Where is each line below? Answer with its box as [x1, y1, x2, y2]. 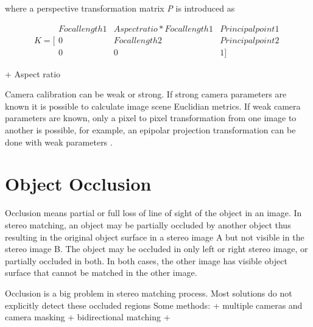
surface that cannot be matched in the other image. [5, 266, 197, 279]
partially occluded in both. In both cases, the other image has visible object [5, 254, 287, 267]
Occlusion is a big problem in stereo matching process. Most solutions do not [5, 286, 292, 299]
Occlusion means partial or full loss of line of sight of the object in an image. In [5, 206, 302, 219]
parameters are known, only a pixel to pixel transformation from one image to [5, 111, 297, 124]
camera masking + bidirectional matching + [5, 311, 171, 323]
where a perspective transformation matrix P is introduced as [5, 2, 235, 14]
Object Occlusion [5, 171, 152, 196]
